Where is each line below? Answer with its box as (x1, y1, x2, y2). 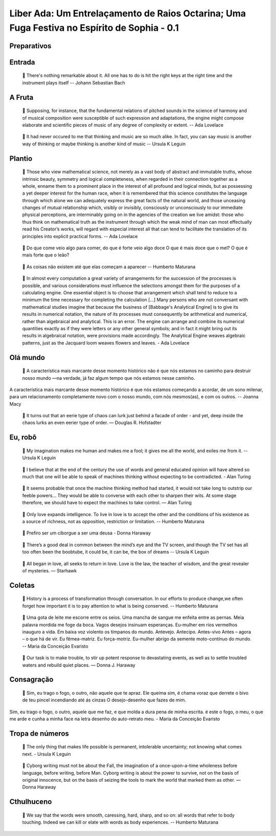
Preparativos (9, 41, 52, 50)
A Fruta (9, 93, 34, 102)
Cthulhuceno (9, 798, 52, 806)
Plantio (9, 154, 33, 163)
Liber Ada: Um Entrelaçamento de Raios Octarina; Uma (9, 8, 246, 19)
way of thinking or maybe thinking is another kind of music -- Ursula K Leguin (22, 141, 186, 147)
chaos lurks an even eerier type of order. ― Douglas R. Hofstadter (22, 420, 162, 426)
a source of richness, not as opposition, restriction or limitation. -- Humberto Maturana (22, 519, 204, 525)
